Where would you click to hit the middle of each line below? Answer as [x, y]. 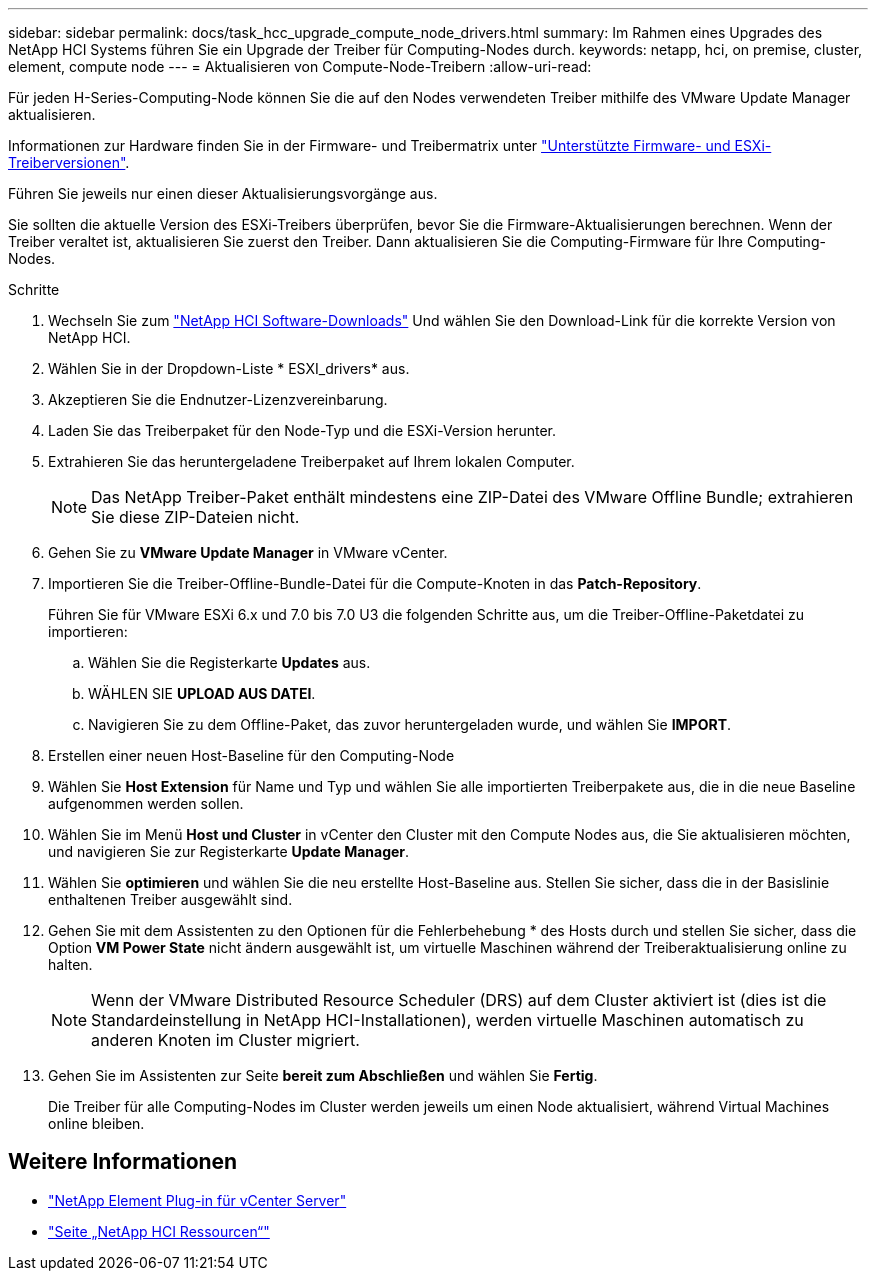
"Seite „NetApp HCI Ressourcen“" [159, 1231]
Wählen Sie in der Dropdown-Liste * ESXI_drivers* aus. [229, 368]
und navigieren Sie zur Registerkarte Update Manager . [229, 851]
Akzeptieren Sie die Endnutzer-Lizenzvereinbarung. [218, 399]
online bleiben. [96, 1123]
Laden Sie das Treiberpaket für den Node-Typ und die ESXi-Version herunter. [302, 430]
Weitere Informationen [123, 1162]
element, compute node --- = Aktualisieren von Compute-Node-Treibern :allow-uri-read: [300, 66]
